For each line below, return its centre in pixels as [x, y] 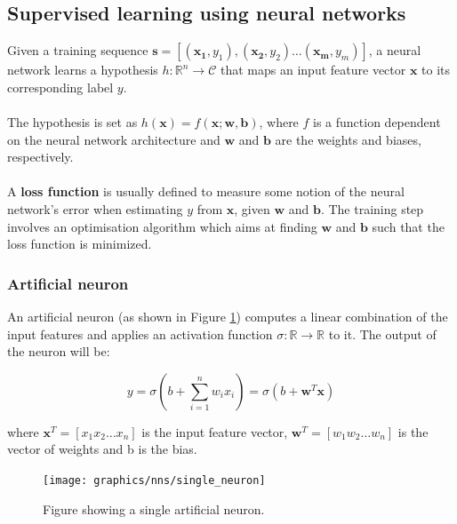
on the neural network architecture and [114, 139]
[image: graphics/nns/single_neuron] [154, 480]
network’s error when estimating [95, 208]
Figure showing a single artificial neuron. [154, 508]
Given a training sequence [78, 50]
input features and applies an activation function [140, 333]
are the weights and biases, [348, 139]
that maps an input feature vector [313, 70]
